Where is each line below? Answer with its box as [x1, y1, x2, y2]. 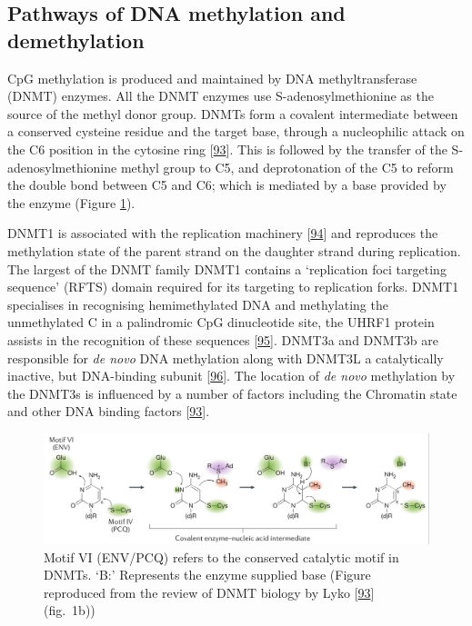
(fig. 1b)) [44, 601, 95, 620]
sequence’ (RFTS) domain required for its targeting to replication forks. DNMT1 [7, 277, 459, 296]
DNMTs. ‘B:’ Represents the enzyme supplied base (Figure [44, 565, 371, 584]
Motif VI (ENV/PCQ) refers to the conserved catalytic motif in [44, 547, 399, 566]
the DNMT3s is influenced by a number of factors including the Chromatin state [7, 383, 457, 402]
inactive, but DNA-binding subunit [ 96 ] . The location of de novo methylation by [7, 366, 456, 385]
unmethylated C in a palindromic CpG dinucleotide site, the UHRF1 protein [7, 313, 435, 332]
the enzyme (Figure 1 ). [7, 193, 136, 212]
